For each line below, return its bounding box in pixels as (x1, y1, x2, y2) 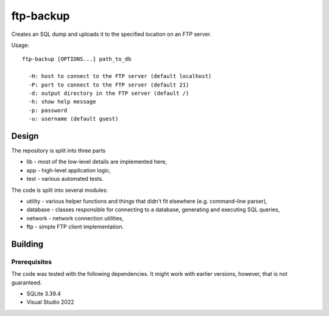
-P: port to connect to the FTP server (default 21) (28, 81, 189, 88)
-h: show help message (28, 98, 96, 105)
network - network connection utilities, (26, 214, 124, 222)
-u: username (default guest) (28, 116, 119, 122)
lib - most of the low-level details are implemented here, (26, 158, 168, 166)
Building (11, 239, 44, 249)
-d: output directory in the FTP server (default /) (28, 90, 189, 97)
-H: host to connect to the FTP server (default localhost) (28, 73, 212, 80)
